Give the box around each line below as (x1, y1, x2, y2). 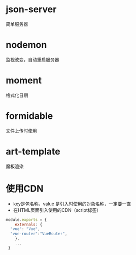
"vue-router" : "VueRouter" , (10, 231, 67, 237)
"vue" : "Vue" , (10, 227, 40, 232)
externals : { (15, 222, 43, 227)
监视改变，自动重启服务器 (6, 56, 59, 62)
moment (6, 75, 42, 86)
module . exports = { (6, 217, 47, 222)
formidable (6, 110, 53, 121)
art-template (6, 146, 60, 157)
